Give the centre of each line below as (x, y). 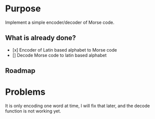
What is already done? (40, 38)
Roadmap (20, 71)
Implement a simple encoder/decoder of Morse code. (60, 22)
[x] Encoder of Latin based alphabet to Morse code (65, 50)
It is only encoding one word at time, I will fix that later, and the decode (77, 106)
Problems (25, 92)
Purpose (23, 9)
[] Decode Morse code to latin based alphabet (59, 55)
